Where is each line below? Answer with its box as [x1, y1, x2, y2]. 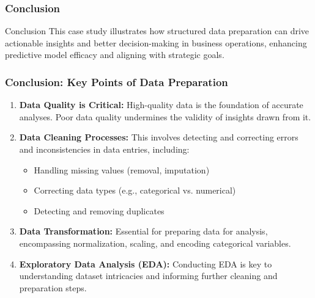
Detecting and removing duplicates [34, 204, 165, 217]
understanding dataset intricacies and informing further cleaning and [19, 269, 278, 282]
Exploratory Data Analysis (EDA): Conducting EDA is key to [19, 257, 272, 270]
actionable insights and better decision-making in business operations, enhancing [5, 36, 307, 49]
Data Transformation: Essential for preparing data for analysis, [19, 225, 268, 238]
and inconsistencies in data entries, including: [19, 143, 190, 155]
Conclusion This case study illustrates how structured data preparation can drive [5, 24, 309, 37]
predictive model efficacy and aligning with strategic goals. [5, 48, 224, 61]
